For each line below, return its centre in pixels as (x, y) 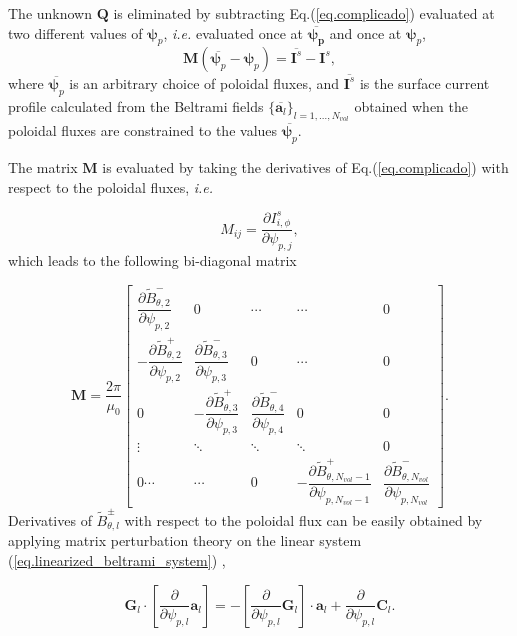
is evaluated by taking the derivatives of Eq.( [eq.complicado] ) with (305, 166)
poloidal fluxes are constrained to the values (143, 130)
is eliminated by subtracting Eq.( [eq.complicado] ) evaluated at (304, 13)
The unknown (50, 13)
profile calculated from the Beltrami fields (136, 105)
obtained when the (411, 105)
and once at (365, 32)
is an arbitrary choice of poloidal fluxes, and (204, 83)
